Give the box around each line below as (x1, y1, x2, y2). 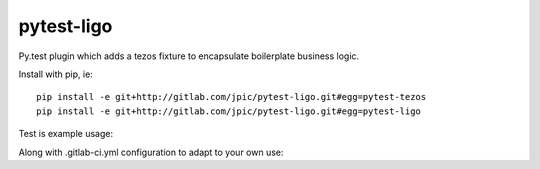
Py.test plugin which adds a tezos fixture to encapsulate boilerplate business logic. (18, 50, 360, 62)
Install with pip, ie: (18, 68, 94, 80)
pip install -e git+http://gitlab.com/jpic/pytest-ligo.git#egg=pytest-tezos (36, 91, 427, 103)
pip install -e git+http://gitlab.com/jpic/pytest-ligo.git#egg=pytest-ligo (36, 105, 422, 117)
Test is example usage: (18, 128, 114, 140)
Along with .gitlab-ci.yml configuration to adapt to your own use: (18, 146, 284, 158)
